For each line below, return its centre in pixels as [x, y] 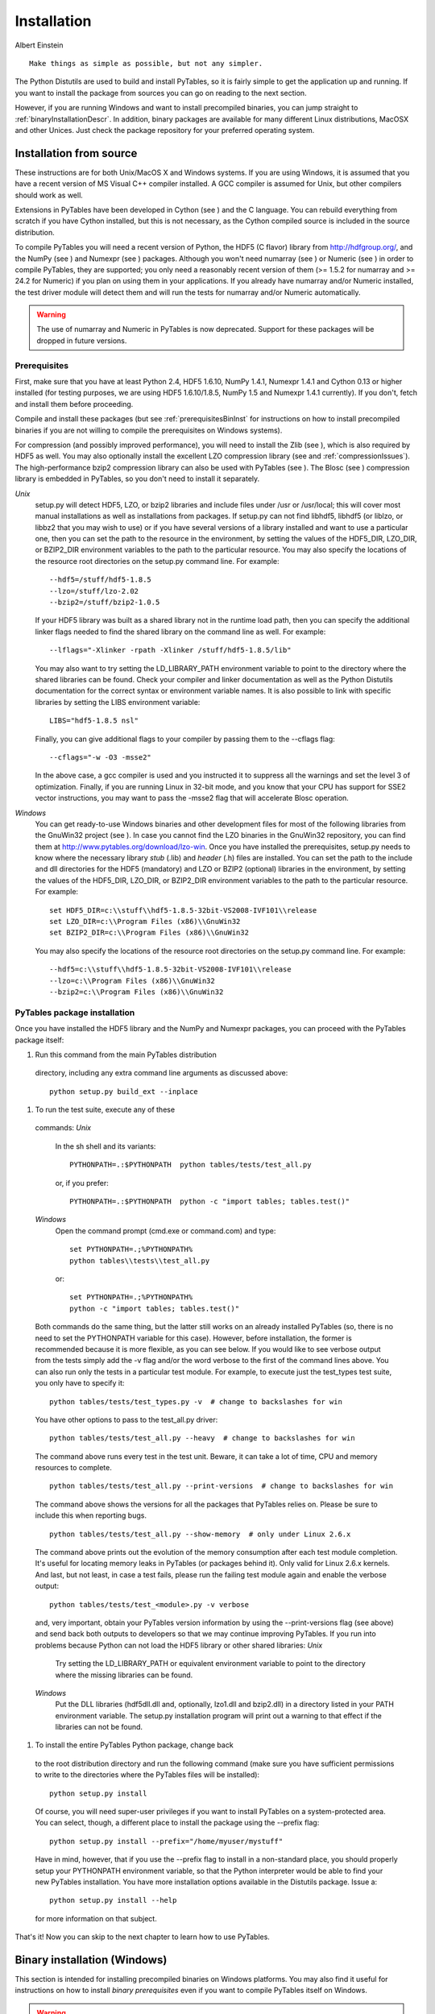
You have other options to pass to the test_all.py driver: [126, 1419]
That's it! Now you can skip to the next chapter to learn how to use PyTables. [142, 1937]
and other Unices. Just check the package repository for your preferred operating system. [165, 130]
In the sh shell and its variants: [106, 1146]
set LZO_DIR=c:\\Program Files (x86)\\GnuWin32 [145, 922]
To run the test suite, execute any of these [105, 1110]
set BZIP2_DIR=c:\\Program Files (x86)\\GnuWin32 [149, 933]
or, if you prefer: [82, 1183]
